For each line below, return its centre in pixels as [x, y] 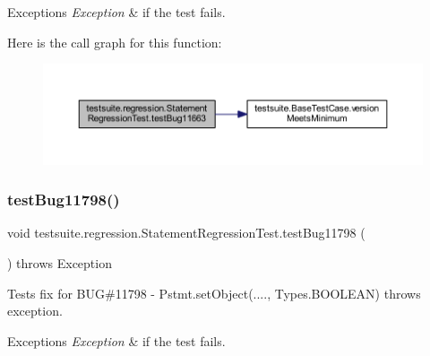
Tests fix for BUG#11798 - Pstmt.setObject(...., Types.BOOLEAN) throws [214, 293]
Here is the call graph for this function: [115, 42]
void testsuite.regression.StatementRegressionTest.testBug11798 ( [186, 233]
